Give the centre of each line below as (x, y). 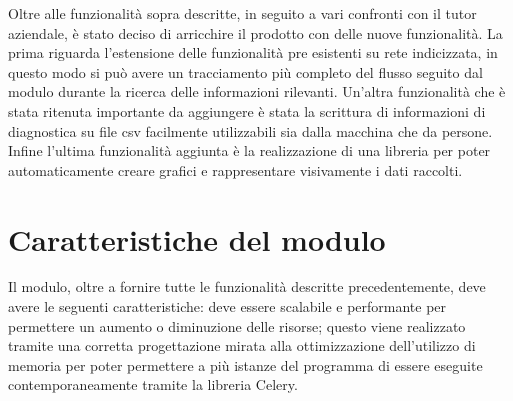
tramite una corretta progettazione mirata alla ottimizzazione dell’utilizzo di (242, 345)
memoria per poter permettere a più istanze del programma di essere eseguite (245, 364)
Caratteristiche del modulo (197, 238)
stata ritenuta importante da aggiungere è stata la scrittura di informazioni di (247, 110)
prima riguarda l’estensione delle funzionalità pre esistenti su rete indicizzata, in (253, 52)
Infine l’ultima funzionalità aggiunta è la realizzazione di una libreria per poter (249, 150)
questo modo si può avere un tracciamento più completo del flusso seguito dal (245, 71)
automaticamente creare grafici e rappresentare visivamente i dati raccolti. (235, 169)
